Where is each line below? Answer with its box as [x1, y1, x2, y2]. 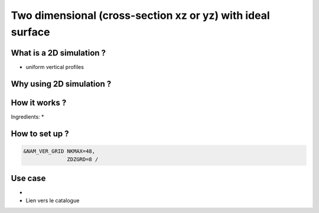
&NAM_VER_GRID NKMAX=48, [23, 148, 96, 155]
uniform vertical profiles [25, 63, 84, 70]
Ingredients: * [11, 113, 44, 120]
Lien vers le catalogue [25, 197, 80, 204]
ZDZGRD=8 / [67, 156, 99, 163]
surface [11, 25, 50, 38]
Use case [11, 173, 46, 183]
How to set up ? [11, 129, 69, 139]
